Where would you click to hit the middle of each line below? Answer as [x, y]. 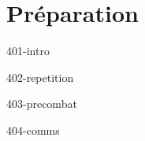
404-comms [33, 130]
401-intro [28, 51]
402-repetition [40, 77]
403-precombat [42, 104]
